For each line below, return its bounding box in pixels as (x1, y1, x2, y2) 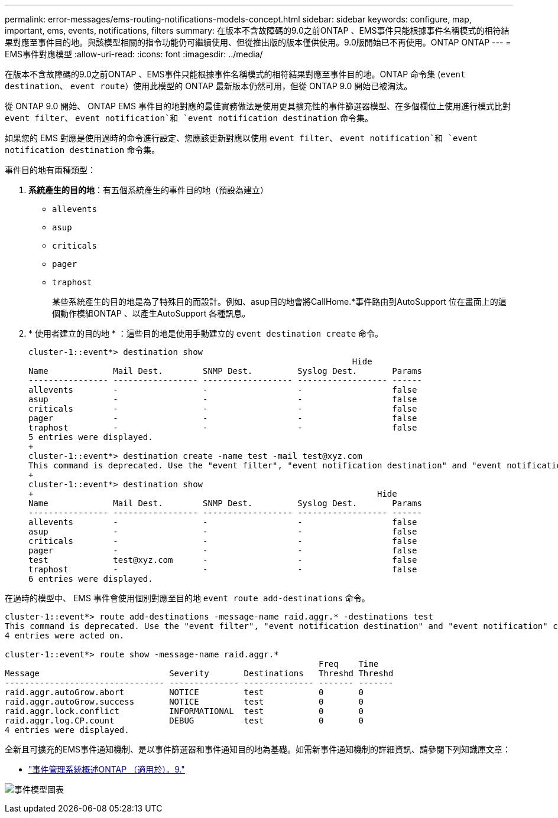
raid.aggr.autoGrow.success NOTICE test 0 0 (5, 697, 364, 706)
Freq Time (319, 659, 379, 669)
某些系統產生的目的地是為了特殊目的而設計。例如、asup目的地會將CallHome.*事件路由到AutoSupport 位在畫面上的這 (52, 296, 507, 307)
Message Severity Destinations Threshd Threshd (5, 669, 394, 678)
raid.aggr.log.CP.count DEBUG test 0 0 (5, 716, 364, 725)
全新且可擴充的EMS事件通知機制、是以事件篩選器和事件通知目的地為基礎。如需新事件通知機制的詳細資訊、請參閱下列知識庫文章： (5, 744, 511, 754)
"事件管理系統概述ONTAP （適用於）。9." (28, 764, 185, 774)
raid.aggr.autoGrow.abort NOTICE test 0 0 (5, 687, 364, 697)
